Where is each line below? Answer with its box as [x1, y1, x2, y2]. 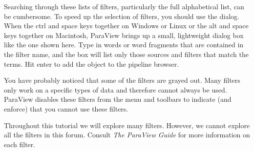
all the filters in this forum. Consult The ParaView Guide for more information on [4, 130, 250, 140]
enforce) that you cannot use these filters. [4, 103, 128, 113]
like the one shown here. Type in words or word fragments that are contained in [4, 39, 244, 50]
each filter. [4, 139, 36, 149]
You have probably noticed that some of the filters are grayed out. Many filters [4, 75, 240, 85]
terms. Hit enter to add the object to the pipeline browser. [4, 58, 179, 69]
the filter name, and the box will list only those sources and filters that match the [4, 49, 249, 59]
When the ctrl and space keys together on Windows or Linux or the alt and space [4, 20, 249, 31]
